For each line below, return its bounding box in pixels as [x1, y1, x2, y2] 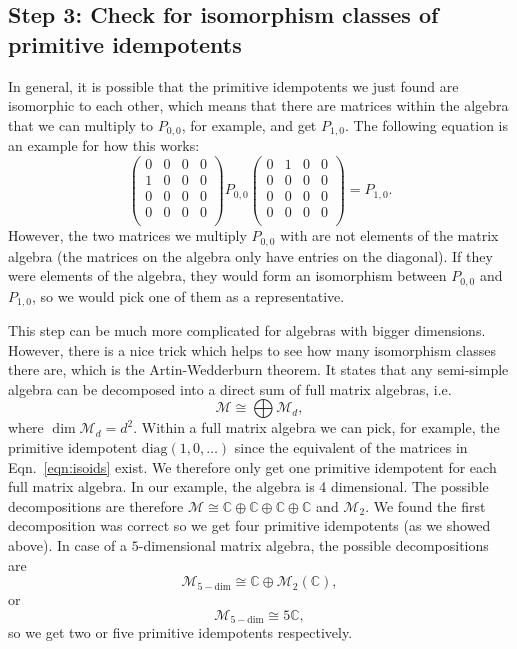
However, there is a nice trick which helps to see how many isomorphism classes [8, 339, 496, 360]
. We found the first [365, 495, 486, 516]
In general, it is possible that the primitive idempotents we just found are [8, 75, 459, 96]
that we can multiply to [8, 114, 154, 135]
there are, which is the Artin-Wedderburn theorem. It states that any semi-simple [8, 359, 509, 380]
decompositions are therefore [8, 495, 184, 516]
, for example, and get [181, 114, 317, 135]
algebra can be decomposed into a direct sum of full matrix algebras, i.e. [8, 378, 452, 399]
